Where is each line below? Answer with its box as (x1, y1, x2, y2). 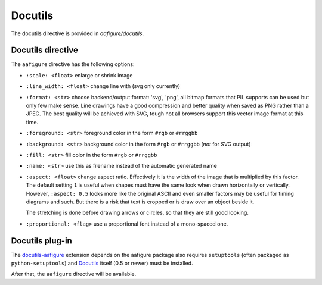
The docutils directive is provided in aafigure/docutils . (11, 30, 144, 37)
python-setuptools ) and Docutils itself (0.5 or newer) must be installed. (11, 259, 193, 267)
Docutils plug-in (11, 236, 73, 246)
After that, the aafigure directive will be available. (11, 271, 137, 278)
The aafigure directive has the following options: (11, 61, 135, 68)
